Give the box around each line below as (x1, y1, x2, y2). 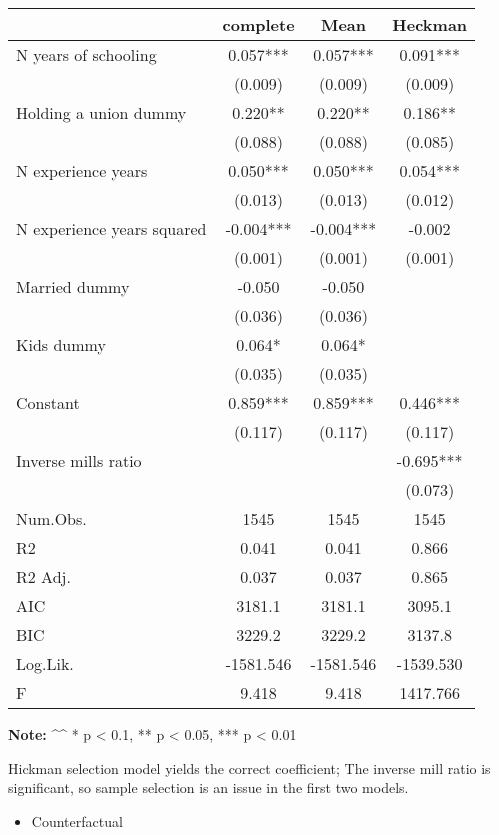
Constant (16, 391, 80, 414)
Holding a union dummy (16, 101, 187, 124)
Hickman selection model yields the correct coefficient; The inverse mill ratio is (8, 757, 491, 778)
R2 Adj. (16, 565, 71, 588)
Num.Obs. (16, 507, 87, 530)
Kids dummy (16, 333, 106, 356)
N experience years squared (16, 217, 207, 240)
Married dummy (16, 275, 130, 298)
